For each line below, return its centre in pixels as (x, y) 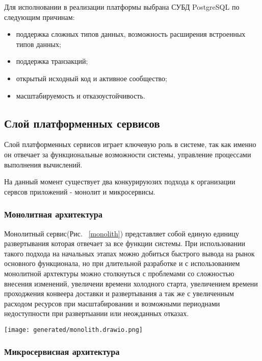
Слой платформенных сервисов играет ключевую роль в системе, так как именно (130, 144)
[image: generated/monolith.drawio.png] (74, 330)
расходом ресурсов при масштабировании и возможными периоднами (112, 303)
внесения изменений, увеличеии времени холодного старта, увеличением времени (131, 283)
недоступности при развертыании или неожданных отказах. (97, 313)
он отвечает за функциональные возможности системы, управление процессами (128, 154)
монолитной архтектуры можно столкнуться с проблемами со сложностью (119, 273)
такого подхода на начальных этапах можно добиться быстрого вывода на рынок (129, 253)
